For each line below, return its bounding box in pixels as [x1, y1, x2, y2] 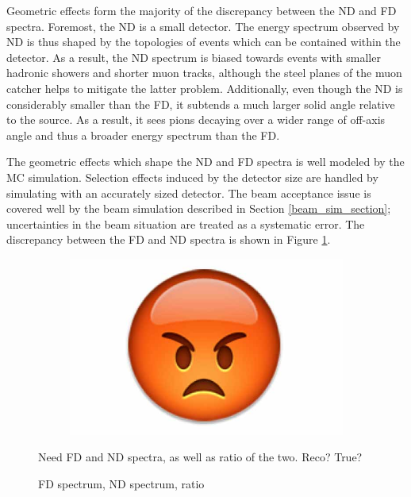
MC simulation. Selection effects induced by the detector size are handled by [6, 168, 378, 185]
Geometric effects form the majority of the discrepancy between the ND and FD [6, 2, 397, 18]
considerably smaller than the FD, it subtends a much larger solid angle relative [6, 95, 395, 112]
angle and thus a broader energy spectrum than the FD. [6, 126, 280, 143]
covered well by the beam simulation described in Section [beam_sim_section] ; [6, 200, 391, 217]
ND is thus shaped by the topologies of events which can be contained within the [6, 33, 401, 50]
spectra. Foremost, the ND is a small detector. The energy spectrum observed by [6, 17, 400, 34]
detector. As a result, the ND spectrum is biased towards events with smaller [6, 48, 381, 65]
